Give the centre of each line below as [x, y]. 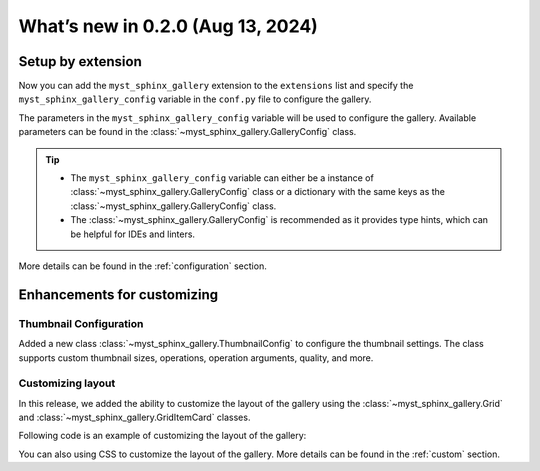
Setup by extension [80, 61]
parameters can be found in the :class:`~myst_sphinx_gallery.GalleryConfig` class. [187, 132]
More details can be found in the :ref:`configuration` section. [142, 266]
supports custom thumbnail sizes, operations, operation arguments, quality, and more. [196, 357]
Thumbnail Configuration [81, 323]
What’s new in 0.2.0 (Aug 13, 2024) [168, 26]
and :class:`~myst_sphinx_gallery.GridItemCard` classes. [134, 417]
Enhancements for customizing [118, 294]
